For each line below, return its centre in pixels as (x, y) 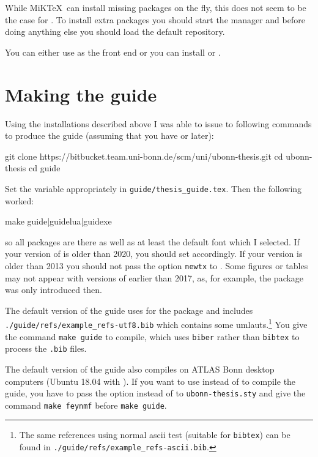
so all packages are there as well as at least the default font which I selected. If (152, 241)
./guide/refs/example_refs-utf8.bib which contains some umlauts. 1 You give (156, 323)
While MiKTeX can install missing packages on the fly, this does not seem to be (156, 7)
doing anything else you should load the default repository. (115, 32)
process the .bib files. (46, 348)
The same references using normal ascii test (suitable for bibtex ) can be (155, 435)
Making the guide (81, 94)
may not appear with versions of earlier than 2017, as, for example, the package (154, 277)
